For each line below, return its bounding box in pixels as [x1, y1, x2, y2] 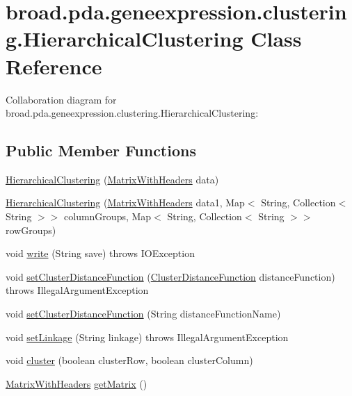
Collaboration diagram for [6, 92, 117, 106]
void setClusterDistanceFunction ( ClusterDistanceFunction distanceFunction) [6, 269, 335, 283]
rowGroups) [6, 222, 56, 237]
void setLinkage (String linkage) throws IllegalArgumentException [6, 329, 289, 344]
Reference [6, 51, 102, 80]
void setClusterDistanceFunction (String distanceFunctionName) [6, 306, 281, 321]
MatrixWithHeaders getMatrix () [6, 376, 147, 390]
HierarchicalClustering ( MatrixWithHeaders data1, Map [6, 195, 245, 210]
